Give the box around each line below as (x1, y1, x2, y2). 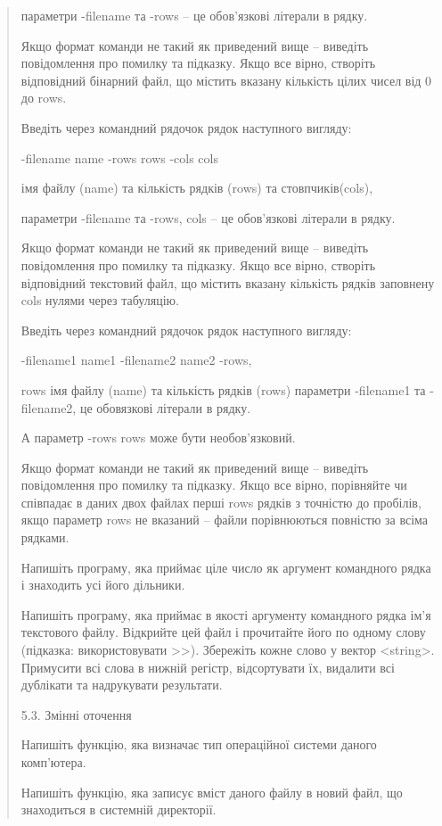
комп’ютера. (20, 753, 86, 771)
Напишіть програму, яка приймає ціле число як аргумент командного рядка (20, 558, 431, 576)
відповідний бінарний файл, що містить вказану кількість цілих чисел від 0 (20, 70, 432, 89)
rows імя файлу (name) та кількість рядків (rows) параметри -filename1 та (20, 380, 426, 399)
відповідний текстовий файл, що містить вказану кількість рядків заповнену (20, 273, 435, 292)
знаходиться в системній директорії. (20, 800, 217, 819)
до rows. (20, 88, 67, 107)
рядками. (20, 528, 70, 547)
